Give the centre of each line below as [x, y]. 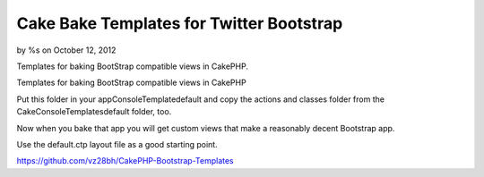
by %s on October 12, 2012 [66, 50]
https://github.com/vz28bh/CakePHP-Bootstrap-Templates [125, 161]
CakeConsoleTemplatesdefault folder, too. [94, 112]
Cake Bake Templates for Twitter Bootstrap [180, 23]
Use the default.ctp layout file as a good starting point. [117, 144]
